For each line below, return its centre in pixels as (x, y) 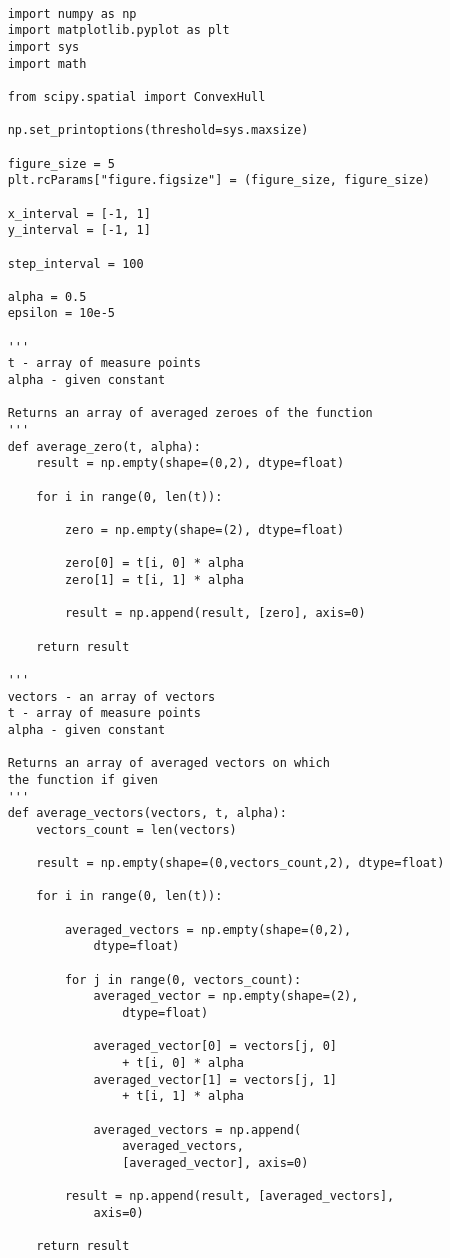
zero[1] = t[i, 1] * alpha (154, 579)
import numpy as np (72, 13)
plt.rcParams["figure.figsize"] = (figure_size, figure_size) (219, 180)
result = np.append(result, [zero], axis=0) (215, 613)
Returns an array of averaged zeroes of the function (190, 413)
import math (47, 63)
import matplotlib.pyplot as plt (118, 30)
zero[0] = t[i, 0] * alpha (154, 563)
